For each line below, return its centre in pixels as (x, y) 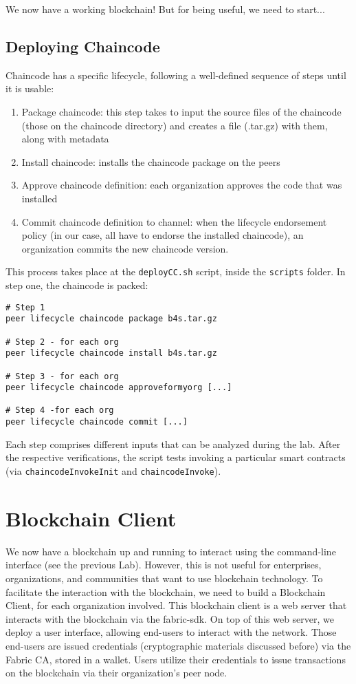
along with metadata (65, 139)
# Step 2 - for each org (62, 342)
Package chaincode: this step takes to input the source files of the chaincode (181, 111)
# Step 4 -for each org (60, 410)
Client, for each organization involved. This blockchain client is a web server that (176, 605)
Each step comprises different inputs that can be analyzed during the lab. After (173, 443)
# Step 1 (25, 307)
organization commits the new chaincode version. (125, 248)
